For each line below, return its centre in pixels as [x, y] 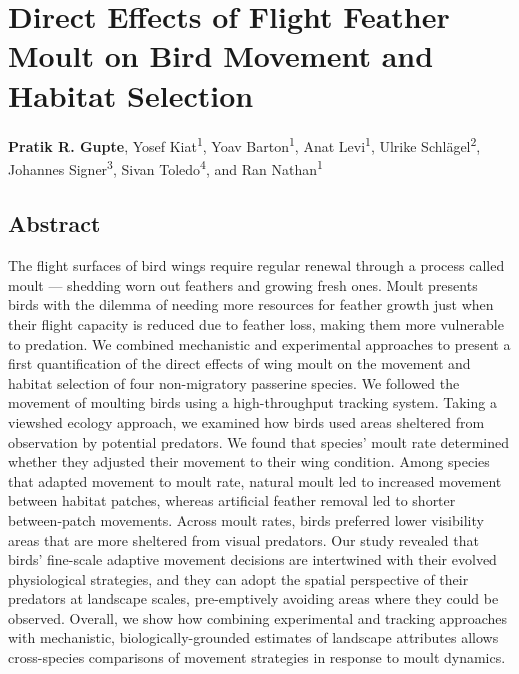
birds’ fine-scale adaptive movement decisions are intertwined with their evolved [252, 559]
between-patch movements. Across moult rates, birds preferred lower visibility [246, 519]
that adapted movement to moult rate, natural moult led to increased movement [255, 480]
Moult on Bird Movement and [221, 55]
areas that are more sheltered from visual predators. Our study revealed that [243, 539]
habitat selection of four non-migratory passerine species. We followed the [234, 382]
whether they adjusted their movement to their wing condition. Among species [249, 461]
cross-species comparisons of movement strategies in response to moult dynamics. [257, 657]
